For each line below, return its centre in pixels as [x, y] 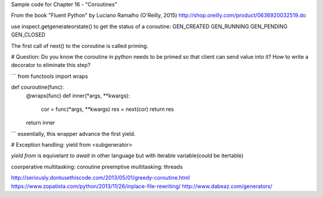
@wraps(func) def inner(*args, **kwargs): [78, 95]
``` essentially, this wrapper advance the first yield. [73, 134]
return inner [41, 123]
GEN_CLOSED [28, 35]
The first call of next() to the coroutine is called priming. [80, 46]
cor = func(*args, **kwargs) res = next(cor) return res [107, 109]
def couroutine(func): [37, 87]
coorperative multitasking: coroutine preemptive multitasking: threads [97, 166]
